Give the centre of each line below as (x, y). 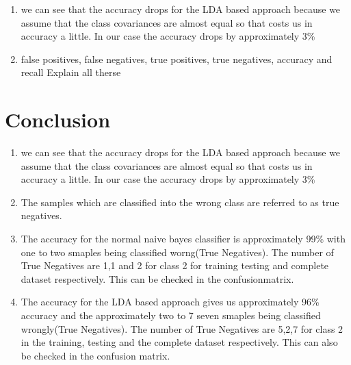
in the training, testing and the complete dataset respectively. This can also (179, 342)
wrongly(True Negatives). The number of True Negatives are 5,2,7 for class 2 (182, 328)
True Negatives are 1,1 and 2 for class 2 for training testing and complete (175, 265)
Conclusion (58, 119)
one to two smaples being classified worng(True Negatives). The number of (177, 252)
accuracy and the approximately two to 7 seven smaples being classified (171, 315)
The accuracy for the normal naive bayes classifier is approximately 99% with (183, 239)
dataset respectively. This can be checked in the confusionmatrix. (157, 278)
